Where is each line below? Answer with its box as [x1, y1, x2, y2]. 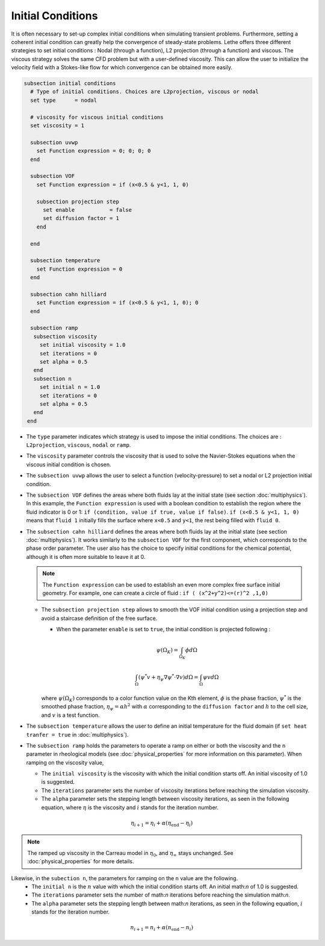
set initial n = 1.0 [39, 383, 101, 391]
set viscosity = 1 [30, 122, 84, 129]
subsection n [33, 375, 72, 382]
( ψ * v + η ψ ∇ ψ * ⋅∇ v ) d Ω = [138, 673, 199, 682]
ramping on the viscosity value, [26, 758, 104, 766]
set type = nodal [30, 96, 97, 104]
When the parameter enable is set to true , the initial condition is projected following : [56, 626, 271, 633]
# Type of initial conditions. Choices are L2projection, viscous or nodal [30, 88, 259, 95]
